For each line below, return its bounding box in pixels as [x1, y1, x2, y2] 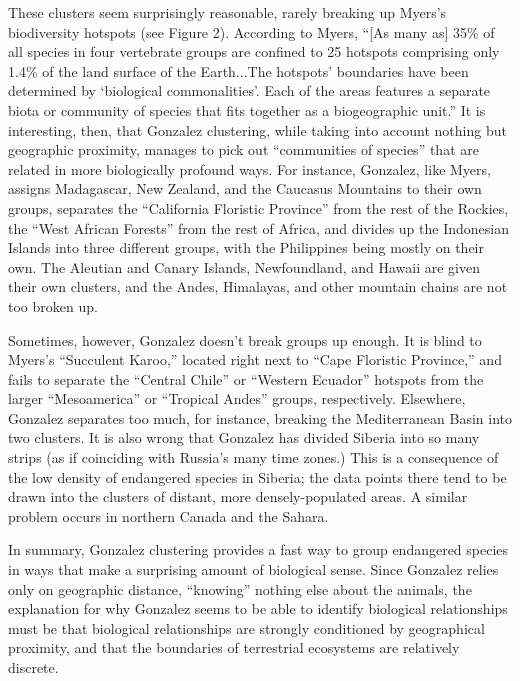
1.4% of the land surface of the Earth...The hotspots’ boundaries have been [8, 60, 469, 81]
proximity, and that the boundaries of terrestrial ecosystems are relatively [8, 637, 460, 658]
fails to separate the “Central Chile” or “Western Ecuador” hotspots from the [8, 368, 484, 389]
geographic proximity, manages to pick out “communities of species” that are [8, 139, 479, 160]
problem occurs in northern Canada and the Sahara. [8, 505, 329, 526]
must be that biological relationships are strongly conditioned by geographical [8, 617, 485, 638]
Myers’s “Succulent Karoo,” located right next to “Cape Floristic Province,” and [8, 349, 502, 370]
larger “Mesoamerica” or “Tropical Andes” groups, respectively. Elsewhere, [8, 388, 466, 409]
